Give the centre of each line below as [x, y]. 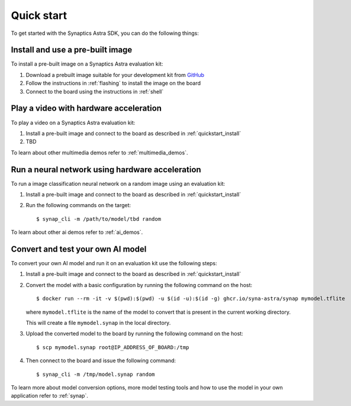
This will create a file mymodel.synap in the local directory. [98, 323]
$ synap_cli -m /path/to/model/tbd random [99, 219]
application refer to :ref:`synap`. [49, 396]
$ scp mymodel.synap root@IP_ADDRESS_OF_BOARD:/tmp [113, 347]
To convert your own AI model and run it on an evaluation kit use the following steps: [114, 263]
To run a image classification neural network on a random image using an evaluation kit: [118, 183]
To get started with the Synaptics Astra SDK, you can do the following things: [105, 33]
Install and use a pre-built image [72, 50]
